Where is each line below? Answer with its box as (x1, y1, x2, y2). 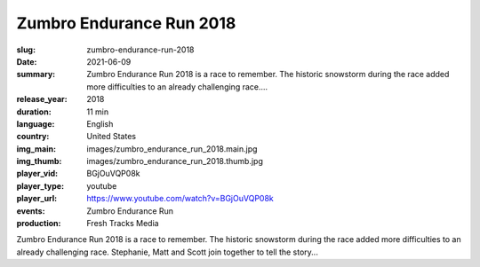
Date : (16, 56, 37, 67)
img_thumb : (16, 156, 62, 167)
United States (86, 131, 137, 142)
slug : (16, 44, 36, 55)
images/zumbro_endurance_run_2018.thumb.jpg (86, 156, 264, 167)
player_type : (16, 180, 65, 191)
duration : (16, 106, 52, 117)
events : (16, 205, 45, 216)
